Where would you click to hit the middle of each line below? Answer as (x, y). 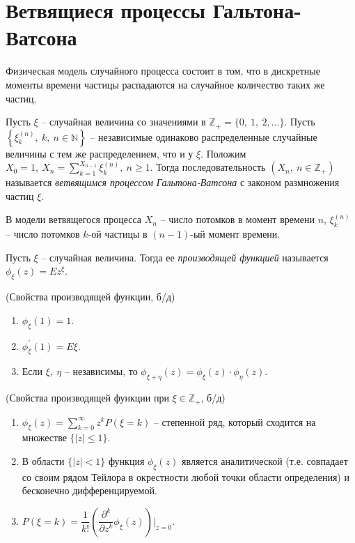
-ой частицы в (118, 234)
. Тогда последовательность (208, 167)
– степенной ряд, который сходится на (235, 421)
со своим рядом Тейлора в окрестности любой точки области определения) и (186, 476)
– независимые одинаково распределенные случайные (204, 136)
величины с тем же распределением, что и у (100, 153)
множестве (44, 437)
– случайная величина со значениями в (124, 122)
